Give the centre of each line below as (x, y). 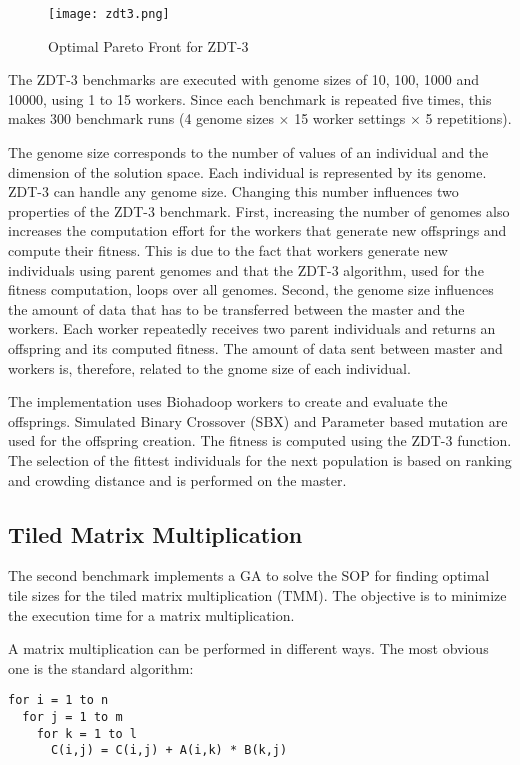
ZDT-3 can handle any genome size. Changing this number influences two (233, 191)
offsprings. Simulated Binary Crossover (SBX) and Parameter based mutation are (258, 420)
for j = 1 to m (72, 716)
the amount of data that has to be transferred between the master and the (236, 308)
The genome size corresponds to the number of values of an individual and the (248, 152)
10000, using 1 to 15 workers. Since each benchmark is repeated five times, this (250, 98)
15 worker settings (350, 118)
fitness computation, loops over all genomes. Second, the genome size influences (251, 289)
